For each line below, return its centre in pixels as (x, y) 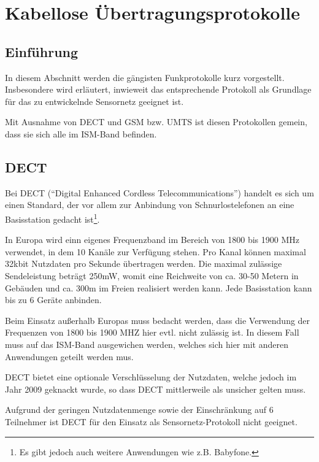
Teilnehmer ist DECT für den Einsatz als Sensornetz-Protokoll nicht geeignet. (151, 421)
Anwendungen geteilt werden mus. (69, 356)
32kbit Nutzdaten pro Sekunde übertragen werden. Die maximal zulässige (144, 264)
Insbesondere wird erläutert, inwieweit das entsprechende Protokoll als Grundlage (158, 89)
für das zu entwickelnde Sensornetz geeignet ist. (94, 101)
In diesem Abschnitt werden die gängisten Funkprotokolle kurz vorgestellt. (145, 77)
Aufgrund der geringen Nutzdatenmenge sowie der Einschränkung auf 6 (139, 410)
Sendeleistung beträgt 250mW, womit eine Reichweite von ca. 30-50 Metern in (152, 275)
